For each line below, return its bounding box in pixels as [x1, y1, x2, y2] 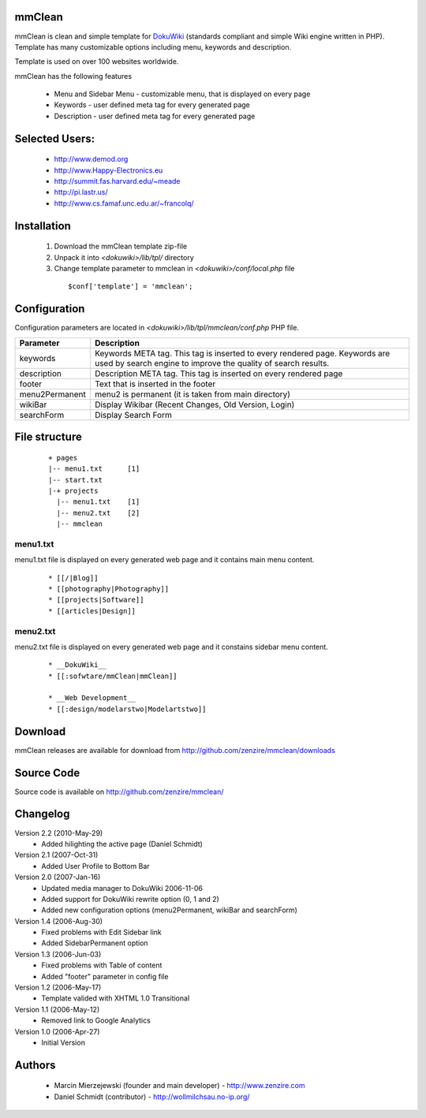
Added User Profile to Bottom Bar [41, 861, 150, 870]
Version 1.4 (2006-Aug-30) [14, 916, 103, 926]
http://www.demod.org [54, 155, 129, 164]
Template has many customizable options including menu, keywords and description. [14, 42, 292, 51]
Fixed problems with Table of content [41, 960, 163, 970]
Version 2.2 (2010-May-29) [14, 828, 103, 837]
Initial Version [41, 1038, 86, 1047]
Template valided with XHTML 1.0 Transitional [41, 993, 190, 1003]
